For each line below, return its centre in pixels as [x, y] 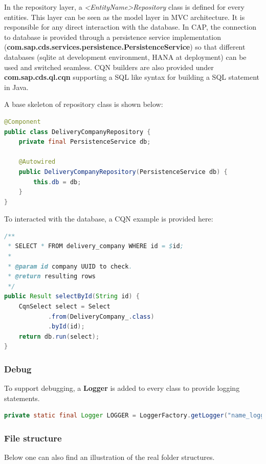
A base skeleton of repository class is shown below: [84, 104]
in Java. [16, 87]
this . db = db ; [57, 182]
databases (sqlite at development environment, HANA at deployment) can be [125, 57]
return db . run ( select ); [59, 336]
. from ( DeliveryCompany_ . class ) [101, 316]
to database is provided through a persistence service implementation [113, 37]
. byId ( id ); [66, 327]
